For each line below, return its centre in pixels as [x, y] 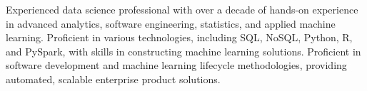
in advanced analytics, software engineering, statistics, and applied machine [171, 23]
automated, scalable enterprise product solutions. [113, 79]
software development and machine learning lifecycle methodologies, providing [176, 65]
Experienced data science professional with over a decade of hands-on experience [182, 9]
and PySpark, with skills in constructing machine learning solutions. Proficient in [183, 51]
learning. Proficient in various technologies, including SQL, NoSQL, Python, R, [179, 37]
